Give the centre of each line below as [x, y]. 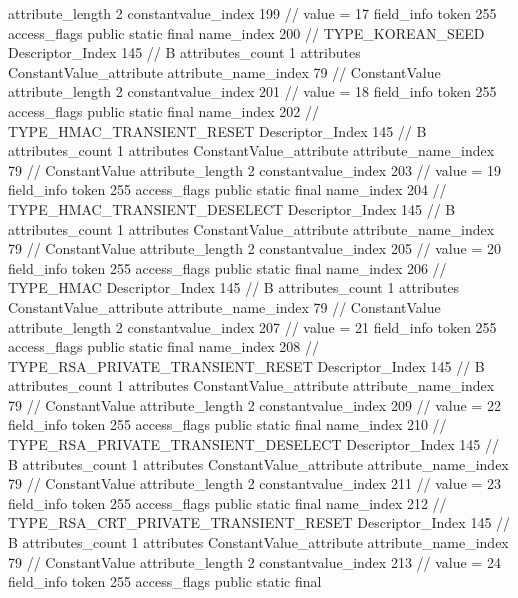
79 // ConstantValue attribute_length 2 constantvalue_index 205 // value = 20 [254, 248]
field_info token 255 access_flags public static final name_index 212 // [227, 502]
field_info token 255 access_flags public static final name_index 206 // [227, 267]
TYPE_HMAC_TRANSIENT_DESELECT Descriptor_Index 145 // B [232, 208]
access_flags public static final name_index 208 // [164, 346]
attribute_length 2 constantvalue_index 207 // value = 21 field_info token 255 [252, 326]
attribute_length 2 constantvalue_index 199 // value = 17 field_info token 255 [252, 13]
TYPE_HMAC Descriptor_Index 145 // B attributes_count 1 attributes [234, 287]
